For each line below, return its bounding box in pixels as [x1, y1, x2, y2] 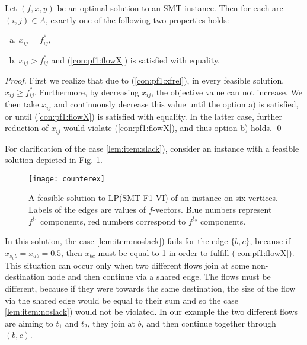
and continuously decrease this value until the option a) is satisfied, [54, 98, 299, 110]
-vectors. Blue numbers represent [152, 203, 272, 216]
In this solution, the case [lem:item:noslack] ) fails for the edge [5, 235, 228, 247]
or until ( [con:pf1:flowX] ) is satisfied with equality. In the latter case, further [5, 110, 282, 122]
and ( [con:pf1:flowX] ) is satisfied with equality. [51, 53, 220, 66]
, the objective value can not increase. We [151, 85, 302, 98]
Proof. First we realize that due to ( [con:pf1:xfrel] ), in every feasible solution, [5, 74, 284, 87]
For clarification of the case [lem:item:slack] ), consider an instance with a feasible [5, 142, 299, 154]
